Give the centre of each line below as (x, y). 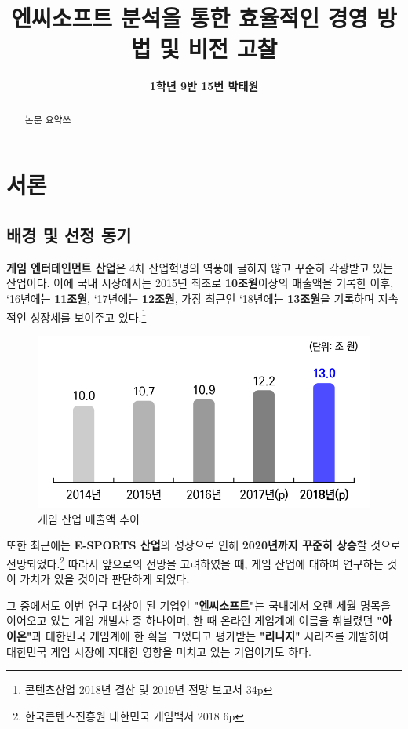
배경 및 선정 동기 (69, 234)
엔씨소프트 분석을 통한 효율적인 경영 (190, 18)
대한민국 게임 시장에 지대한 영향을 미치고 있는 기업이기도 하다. (159, 651)
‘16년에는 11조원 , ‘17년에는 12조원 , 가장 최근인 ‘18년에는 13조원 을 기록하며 (191, 298)
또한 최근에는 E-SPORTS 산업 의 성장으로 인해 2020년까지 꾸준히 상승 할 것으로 (204, 545)
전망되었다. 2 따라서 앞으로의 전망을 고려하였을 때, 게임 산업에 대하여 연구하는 (195, 562)
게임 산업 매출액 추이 (89, 518)
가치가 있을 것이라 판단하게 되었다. (105, 579)
